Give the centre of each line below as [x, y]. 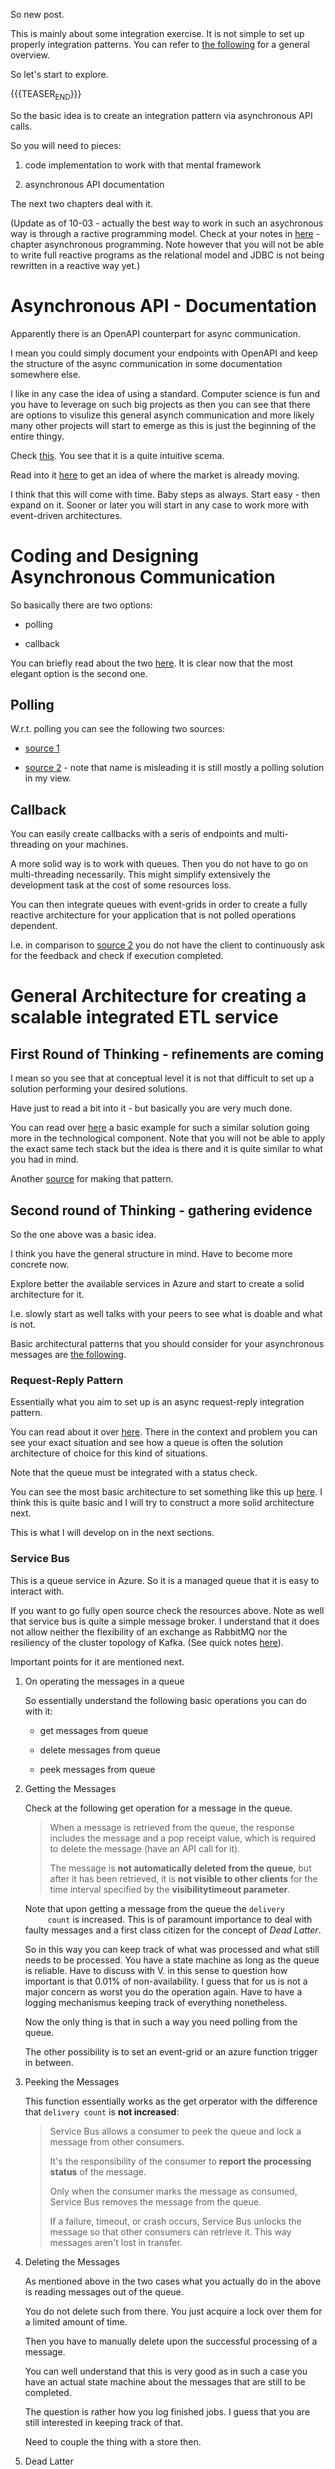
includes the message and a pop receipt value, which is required [183, 1838]
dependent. [34, 926]
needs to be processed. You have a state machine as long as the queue [172, 1960]
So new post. [37, 14]
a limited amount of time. [76, 2321]
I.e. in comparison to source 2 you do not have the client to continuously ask [167, 945]
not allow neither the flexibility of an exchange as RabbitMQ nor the [149, 1631]
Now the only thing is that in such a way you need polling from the [161, 2021]
